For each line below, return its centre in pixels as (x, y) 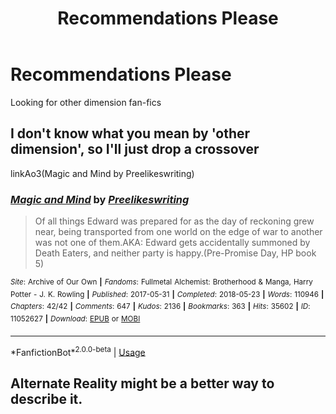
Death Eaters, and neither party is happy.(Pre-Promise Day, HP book (175, 253)
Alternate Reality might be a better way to (142, 383)
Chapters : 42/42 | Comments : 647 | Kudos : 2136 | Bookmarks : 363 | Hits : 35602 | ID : (160, 307)
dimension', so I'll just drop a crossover (135, 149)
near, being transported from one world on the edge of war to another (178, 232)
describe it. (46, 398)
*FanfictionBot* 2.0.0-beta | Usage (78, 351)
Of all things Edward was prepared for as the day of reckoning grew (174, 221)
